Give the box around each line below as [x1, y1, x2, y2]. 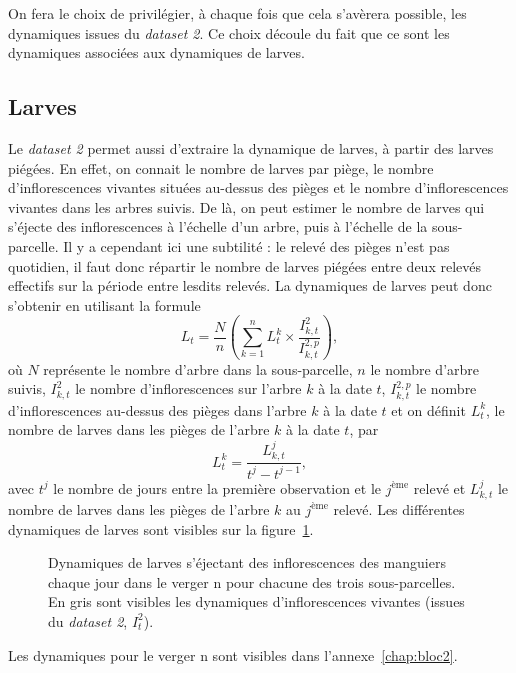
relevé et [413, 477, 466, 498]
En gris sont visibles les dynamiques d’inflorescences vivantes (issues [48, 591, 465, 612]
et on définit [391, 399, 466, 420]
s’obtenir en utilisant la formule [8, 294, 201, 315]
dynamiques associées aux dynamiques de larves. [8, 42, 305, 63]
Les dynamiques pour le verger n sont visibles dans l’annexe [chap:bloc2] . [8, 644, 458, 665]
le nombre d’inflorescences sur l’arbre [75, 378, 302, 399]
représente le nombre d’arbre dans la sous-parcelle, [43, 358, 353, 379]
